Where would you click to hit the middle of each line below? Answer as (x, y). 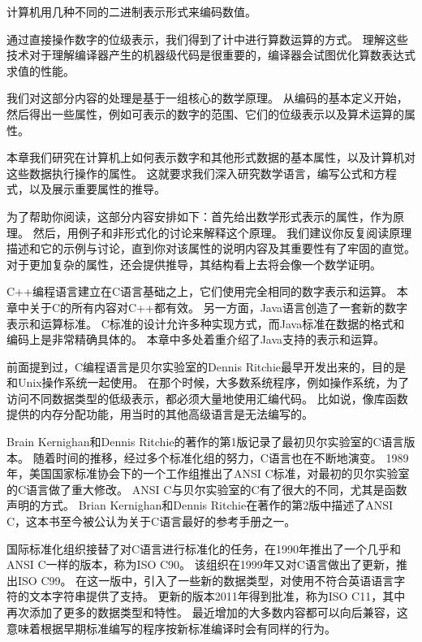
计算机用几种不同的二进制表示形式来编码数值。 (131, 11)
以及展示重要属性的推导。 (97, 189)
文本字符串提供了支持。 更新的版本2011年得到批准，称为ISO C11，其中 (217, 596)
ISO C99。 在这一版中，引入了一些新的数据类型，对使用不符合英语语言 (206, 580)
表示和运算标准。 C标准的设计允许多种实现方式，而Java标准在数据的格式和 (206, 323)
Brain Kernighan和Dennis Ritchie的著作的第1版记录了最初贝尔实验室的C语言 (205, 442)
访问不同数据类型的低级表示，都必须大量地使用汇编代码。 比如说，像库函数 (207, 398)
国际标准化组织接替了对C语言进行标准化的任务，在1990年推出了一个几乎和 (204, 548)
